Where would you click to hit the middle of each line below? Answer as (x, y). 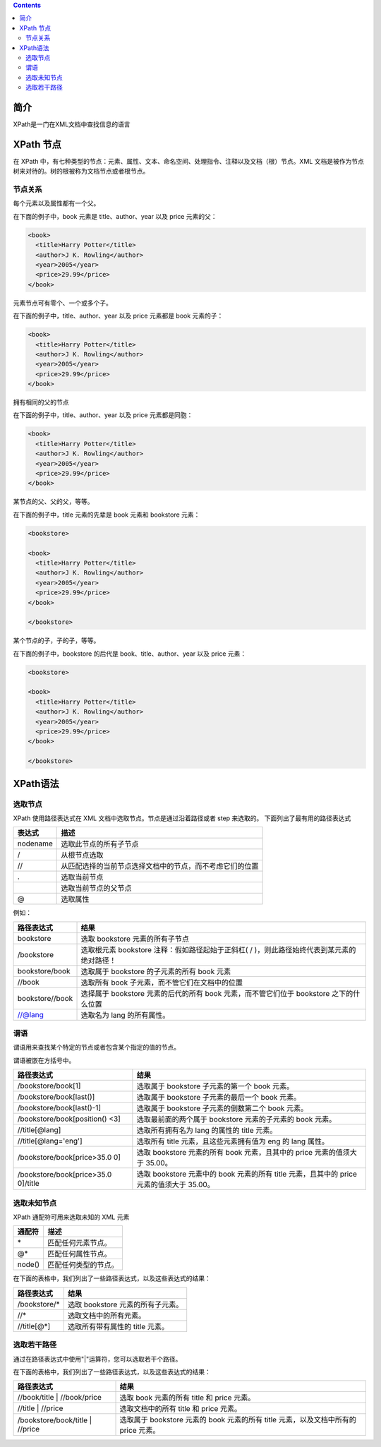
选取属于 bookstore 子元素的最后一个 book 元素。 (219, 1098)
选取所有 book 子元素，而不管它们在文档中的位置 (162, 983)
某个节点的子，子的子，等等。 (56, 641)
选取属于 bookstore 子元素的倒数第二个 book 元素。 (222, 1108)
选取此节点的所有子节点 (100, 844)
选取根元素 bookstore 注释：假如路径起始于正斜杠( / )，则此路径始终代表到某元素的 (218, 949)
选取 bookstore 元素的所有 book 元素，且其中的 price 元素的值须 (243, 1153)
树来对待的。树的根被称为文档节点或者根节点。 (81, 171)
